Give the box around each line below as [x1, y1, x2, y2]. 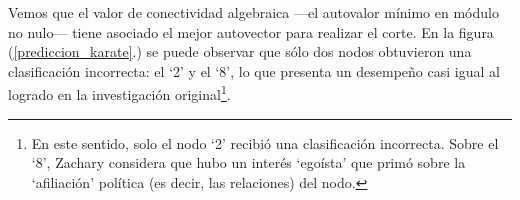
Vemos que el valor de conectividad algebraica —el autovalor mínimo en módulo [8, 2, 499, 22]
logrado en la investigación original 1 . [8, 81, 231, 105]
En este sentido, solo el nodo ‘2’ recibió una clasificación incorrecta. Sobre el [31, 132, 499, 153]
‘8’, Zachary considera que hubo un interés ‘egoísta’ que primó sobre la [31, 152, 466, 173]
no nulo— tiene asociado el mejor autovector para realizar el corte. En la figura [8, 21, 494, 42]
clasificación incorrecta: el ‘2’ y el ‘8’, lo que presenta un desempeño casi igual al [8, 60, 500, 81]
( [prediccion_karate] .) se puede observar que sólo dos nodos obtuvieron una [8, 41, 472, 62]
